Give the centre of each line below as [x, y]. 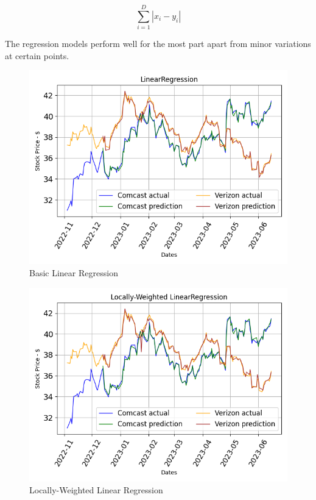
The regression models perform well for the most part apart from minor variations [158, 44]
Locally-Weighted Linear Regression [96, 490]
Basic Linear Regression [74, 272]
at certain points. [37, 55]
